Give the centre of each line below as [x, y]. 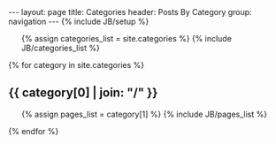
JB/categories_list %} [61, 48]
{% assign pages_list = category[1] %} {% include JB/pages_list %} [144, 114]
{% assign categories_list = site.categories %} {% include [126, 38]
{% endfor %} [34, 131]
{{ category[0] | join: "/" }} [83, 93]
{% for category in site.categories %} [77, 65]
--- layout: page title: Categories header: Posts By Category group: [130, 12]
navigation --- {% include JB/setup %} [79, 21]
